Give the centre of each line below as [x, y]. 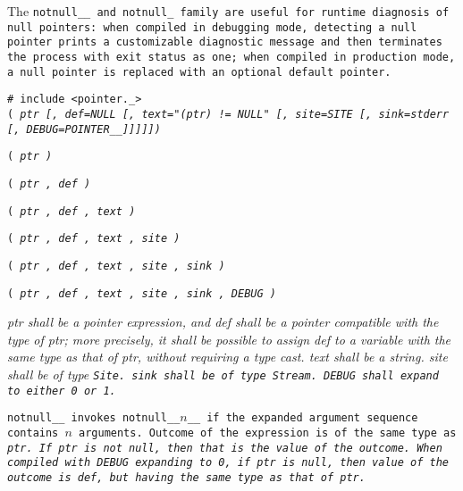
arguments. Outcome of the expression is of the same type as [268, 433]
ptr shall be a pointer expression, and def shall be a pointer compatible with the [223, 322]
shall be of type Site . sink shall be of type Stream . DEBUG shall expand [223, 374]
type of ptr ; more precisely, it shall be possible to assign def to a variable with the [229, 339]
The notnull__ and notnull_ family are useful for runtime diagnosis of [228, 11]
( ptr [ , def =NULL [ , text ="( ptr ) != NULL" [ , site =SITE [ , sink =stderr [228, 114]
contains [33, 433]
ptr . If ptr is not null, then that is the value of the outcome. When [225, 448]
